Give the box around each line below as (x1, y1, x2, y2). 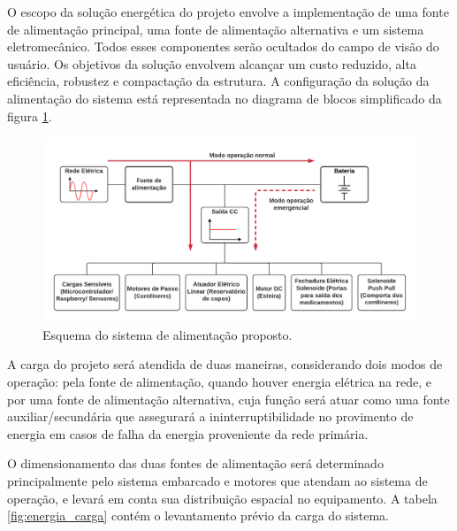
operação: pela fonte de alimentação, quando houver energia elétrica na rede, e (7, 373, 432, 391)
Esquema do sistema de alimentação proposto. (42, 325, 293, 343)
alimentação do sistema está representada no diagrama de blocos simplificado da (7, 88, 442, 107)
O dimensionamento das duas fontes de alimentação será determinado (7, 454, 384, 473)
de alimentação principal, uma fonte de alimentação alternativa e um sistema (7, 19, 424, 38)
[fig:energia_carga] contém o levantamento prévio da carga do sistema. (7, 506, 389, 525)
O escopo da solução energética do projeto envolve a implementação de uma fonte (7, 3, 449, 20)
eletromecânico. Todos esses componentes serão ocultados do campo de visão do (7, 37, 439, 56)
